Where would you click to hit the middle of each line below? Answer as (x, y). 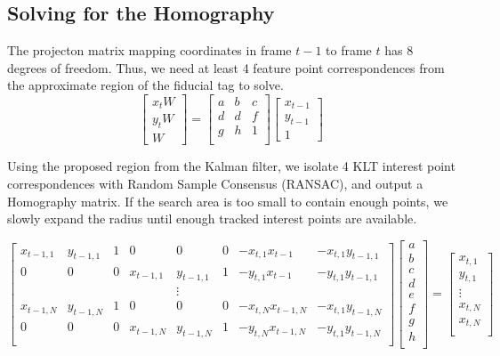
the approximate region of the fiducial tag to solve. (145, 85)
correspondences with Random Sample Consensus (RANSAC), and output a (215, 183)
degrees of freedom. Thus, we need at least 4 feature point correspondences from (226, 67)
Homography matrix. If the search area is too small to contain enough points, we (228, 201)
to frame (349, 50)
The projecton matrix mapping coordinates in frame (149, 50)
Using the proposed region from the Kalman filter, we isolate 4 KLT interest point (231, 166)
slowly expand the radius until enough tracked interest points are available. (212, 218)
